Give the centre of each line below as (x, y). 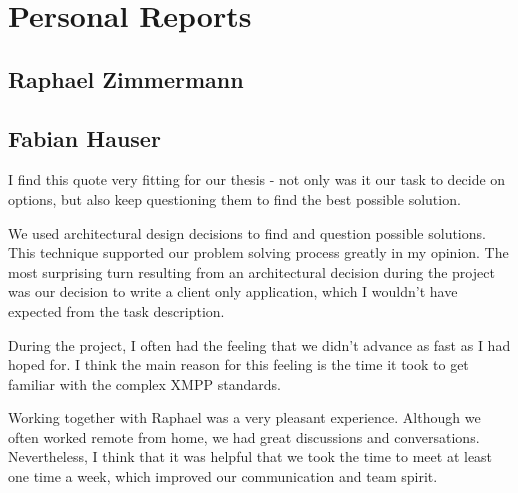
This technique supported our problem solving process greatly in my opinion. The (258, 252)
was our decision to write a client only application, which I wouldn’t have (233, 291)
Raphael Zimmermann (126, 78)
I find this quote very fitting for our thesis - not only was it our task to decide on (257, 179)
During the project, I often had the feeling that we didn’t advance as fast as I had (259, 344)
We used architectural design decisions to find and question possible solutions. (247, 232)
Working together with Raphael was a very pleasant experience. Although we (244, 417)
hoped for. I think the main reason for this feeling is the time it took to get (238, 364)
